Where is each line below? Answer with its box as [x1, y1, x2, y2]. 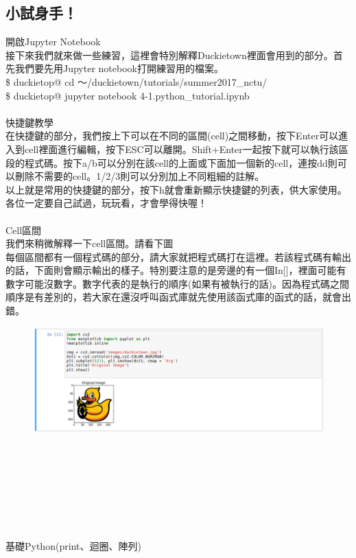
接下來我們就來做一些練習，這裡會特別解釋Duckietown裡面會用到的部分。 [5, 47, 333, 62]
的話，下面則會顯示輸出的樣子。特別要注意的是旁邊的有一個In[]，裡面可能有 [5, 263, 346, 277]
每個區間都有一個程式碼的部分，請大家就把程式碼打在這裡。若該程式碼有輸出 [5, 249, 351, 264]
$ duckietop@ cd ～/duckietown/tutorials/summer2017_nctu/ [5, 74, 268, 89]
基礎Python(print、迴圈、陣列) [5, 538, 141, 553]
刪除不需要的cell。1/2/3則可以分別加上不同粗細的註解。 [14, 169, 265, 183]
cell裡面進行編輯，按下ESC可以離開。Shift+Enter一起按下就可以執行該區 [24, 141, 348, 156]
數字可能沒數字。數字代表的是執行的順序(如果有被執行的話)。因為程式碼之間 [5, 276, 349, 290]
